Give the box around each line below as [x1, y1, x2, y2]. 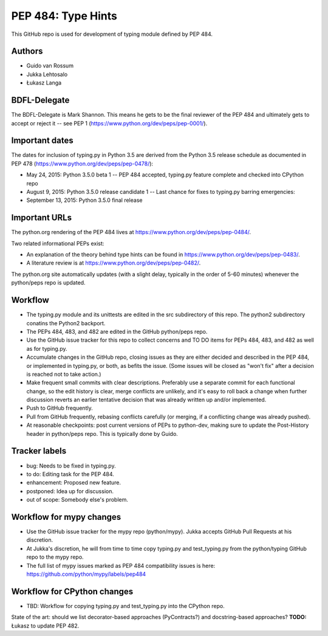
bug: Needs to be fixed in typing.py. [26, 462, 116, 469]
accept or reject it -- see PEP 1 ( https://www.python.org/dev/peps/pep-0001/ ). [11, 119, 208, 127]
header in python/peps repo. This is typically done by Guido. [26, 430, 179, 437]
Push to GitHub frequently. [26, 404, 94, 412]
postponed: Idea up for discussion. [26, 487, 114, 495]
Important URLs [11, 213, 72, 223]
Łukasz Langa [26, 79, 62, 86]
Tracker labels [11, 446, 67, 456]
